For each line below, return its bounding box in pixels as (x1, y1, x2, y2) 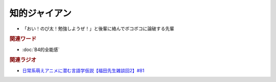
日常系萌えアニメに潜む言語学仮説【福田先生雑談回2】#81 (22, 67, 145, 73)
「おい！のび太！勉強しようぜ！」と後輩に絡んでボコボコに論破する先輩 (22, 25, 175, 32)
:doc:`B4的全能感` (22, 46, 60, 52)
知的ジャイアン (9, 8, 72, 19)
